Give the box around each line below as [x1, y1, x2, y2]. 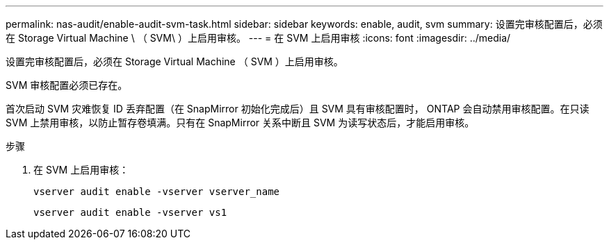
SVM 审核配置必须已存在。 [6, 79, 128, 91]
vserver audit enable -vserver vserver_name [33, 186, 280, 197]
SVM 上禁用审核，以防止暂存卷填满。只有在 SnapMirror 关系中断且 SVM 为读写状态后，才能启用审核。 [6, 117, 475, 128]
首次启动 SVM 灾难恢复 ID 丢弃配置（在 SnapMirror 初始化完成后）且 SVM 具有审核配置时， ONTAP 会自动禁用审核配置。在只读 [6, 103, 590, 115]
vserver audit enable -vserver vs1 [33, 207, 227, 218]
